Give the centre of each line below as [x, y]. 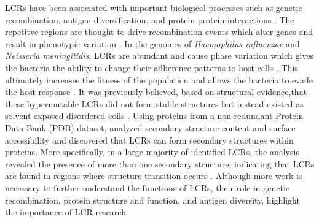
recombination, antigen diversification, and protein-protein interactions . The [150, 19]
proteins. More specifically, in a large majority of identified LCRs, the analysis [152, 152]
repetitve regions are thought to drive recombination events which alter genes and [159, 32]
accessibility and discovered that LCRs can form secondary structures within [149, 140]
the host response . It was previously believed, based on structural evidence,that [156, 92]
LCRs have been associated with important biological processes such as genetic [154, 7]
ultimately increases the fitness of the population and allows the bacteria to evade [159, 79]
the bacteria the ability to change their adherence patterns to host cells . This [152, 67]
